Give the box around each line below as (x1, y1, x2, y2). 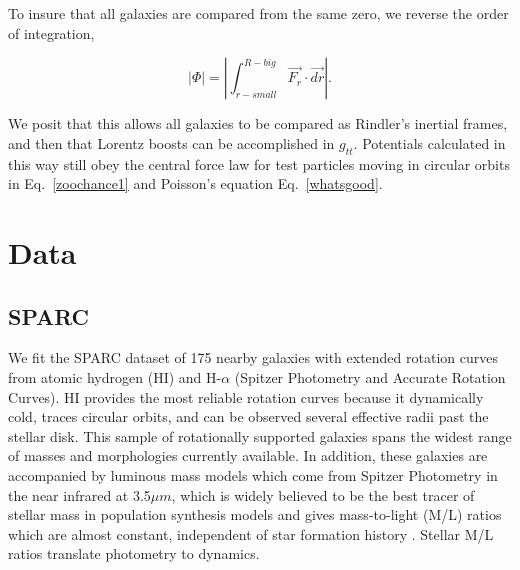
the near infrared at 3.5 (8, 484, 151, 505)
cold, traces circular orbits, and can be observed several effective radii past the (8, 406, 489, 427)
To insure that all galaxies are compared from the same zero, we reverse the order (8, 3, 509, 23)
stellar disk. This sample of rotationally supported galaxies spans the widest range (8, 425, 512, 446)
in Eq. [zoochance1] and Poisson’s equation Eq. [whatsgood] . (8, 173, 383, 194)
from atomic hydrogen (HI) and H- (8, 366, 222, 387)
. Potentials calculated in (353, 132, 506, 153)
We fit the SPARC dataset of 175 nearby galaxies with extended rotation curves (8, 347, 498, 368)
